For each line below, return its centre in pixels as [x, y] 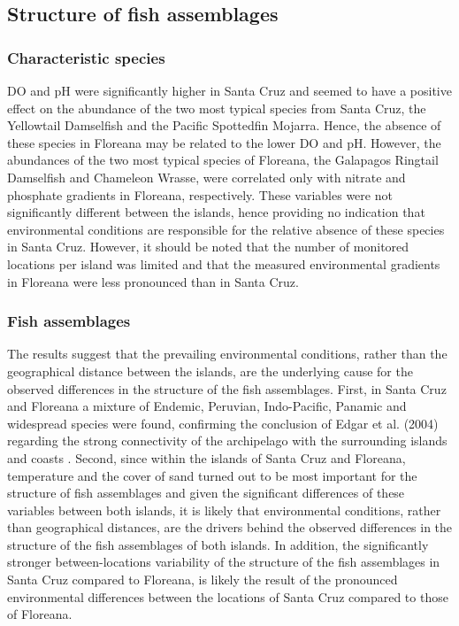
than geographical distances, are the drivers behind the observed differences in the [230, 527]
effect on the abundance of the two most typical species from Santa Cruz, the [217, 108]
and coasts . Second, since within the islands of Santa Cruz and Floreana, [207, 457]
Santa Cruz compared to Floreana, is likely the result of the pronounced [203, 580]
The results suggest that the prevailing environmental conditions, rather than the [227, 354]
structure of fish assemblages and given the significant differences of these [206, 493]
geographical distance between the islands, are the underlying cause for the [210, 371]
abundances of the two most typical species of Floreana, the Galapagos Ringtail [223, 160]
